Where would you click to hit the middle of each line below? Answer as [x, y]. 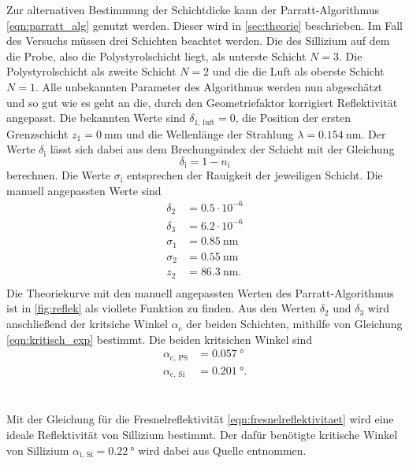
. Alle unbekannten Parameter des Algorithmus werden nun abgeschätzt [209, 86]
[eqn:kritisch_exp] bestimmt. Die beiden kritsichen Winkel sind [159, 339]
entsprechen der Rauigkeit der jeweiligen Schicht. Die [255, 175]
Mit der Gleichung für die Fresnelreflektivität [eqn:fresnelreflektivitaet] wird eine [200, 419]
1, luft [204, 122]
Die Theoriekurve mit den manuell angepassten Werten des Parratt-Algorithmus [200, 292]
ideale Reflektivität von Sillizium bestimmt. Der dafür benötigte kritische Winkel [202, 435]
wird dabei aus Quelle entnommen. [222, 450]
